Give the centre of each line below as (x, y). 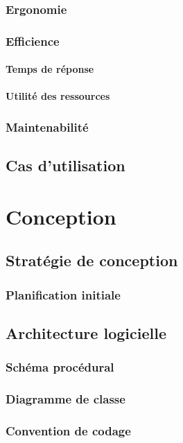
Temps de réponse (50, 69)
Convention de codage (68, 431)
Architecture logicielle (86, 333)
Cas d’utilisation (66, 165)
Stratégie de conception (92, 260)
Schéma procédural (60, 367)
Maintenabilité (47, 127)
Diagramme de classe (66, 399)
